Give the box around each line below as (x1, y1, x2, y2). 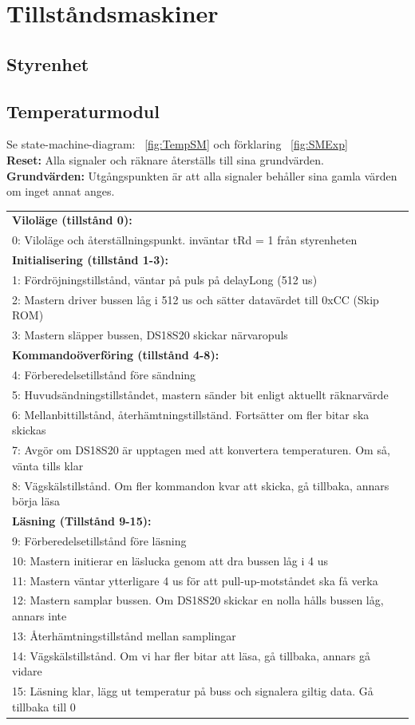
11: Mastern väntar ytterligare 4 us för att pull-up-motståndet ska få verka (12, 572, 378, 588)
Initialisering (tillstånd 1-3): (12, 252, 168, 268)
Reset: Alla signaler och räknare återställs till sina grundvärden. (6, 151, 324, 168)
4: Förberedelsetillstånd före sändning (12, 366, 196, 382)
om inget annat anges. (6, 183, 115, 200)
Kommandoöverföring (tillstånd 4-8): (12, 347, 219, 363)
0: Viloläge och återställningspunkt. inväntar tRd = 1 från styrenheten (12, 232, 358, 248)
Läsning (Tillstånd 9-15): (12, 512, 152, 529)
